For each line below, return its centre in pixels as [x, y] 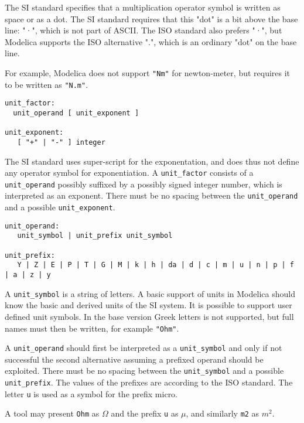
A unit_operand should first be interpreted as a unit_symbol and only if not [144, 348]
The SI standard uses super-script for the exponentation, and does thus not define [152, 161]
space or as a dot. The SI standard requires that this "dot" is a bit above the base [151, 18]
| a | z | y [28, 275]
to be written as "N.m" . [47, 84]
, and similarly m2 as [223, 413]
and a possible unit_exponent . [60, 207]
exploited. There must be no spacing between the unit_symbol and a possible [144, 371]
